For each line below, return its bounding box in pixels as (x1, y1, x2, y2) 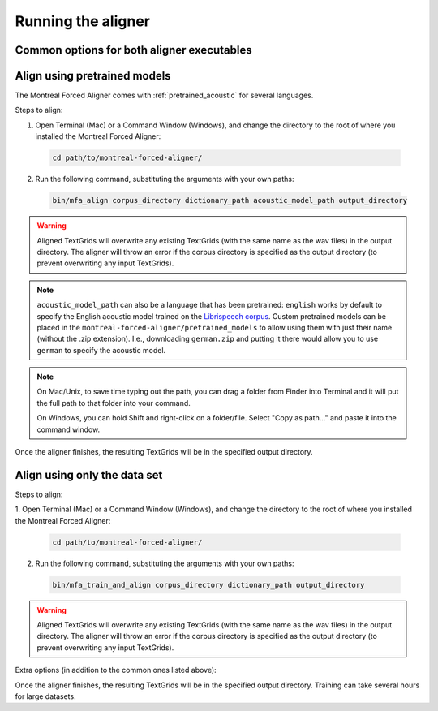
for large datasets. (15, 692, 76, 701)
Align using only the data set (15, 468, 163, 482)
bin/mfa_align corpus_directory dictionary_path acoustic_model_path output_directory (52, 196, 408, 205)
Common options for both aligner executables (15, 43, 252, 57)
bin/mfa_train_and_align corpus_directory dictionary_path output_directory (52, 580, 365, 589)
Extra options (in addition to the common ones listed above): (15, 666, 217, 675)
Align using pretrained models (15, 69, 171, 83)
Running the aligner (15, 12, 150, 30)
